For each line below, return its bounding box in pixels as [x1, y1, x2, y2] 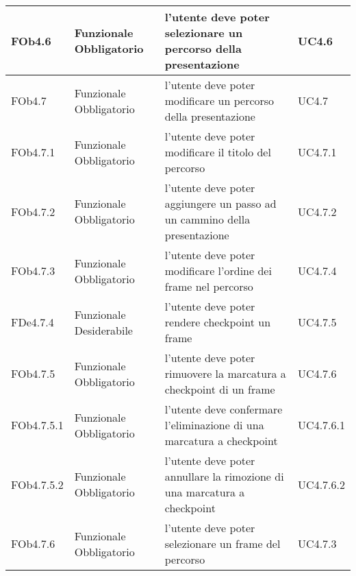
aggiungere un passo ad [164, 195, 277, 211]
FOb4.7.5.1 [11, 417, 64, 433]
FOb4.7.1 [11, 144, 55, 160]
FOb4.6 [11, 32, 51, 49]
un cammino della [164, 211, 251, 227]
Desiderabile [74, 322, 133, 338]
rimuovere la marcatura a [164, 365, 286, 381]
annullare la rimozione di [164, 468, 284, 484]
